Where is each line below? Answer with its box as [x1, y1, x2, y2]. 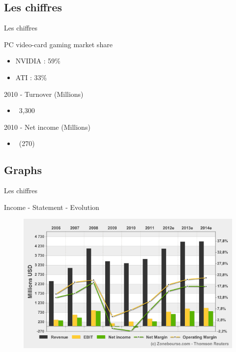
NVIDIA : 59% [15, 56, 60, 66]
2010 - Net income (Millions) [4, 121, 90, 132]
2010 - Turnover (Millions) [4, 88, 84, 99]
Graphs [4, 162, 42, 177]
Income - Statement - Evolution [4, 202, 99, 212]
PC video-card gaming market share [4, 39, 113, 49]
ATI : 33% [15, 72, 47, 82]
